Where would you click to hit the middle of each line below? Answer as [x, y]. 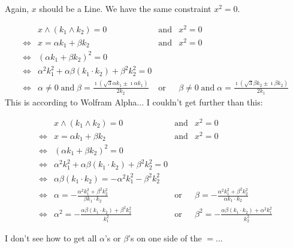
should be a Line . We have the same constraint [125, 8]
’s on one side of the [165, 238]
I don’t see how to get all [51, 238]
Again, [17, 8]
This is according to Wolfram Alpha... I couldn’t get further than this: [134, 102]
